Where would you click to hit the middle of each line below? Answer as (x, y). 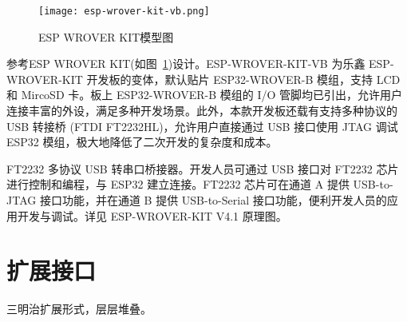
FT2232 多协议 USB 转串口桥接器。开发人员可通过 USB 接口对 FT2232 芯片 (203, 168)
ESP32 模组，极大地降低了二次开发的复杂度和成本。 (142, 142)
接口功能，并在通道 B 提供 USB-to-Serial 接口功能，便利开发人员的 (213, 200)
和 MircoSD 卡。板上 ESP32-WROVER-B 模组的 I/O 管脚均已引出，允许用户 (205, 95)
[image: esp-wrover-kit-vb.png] (124, 11)
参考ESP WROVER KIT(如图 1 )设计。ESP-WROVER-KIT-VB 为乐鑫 (186, 64)
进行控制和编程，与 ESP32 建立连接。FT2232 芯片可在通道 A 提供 (178, 184)
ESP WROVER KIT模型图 (106, 36)
